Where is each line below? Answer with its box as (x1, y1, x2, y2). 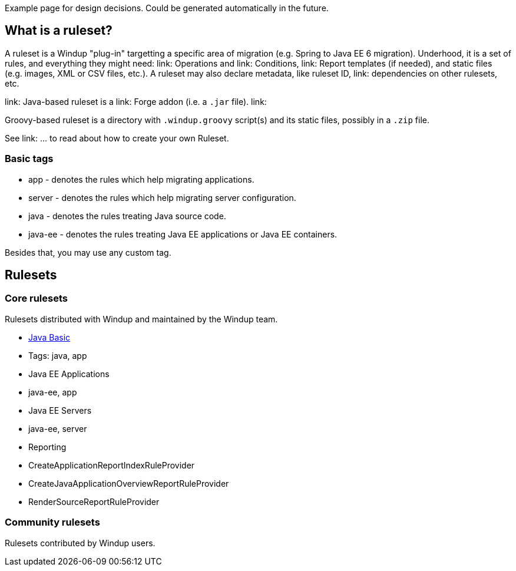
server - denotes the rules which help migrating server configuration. (28, 192, 296, 203)
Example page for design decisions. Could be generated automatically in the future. (5, 3, 329, 13)
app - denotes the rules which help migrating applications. (28, 174, 254, 184)
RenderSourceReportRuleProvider (28, 496, 160, 507)
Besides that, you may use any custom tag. (5, 247, 171, 258)
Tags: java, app (28, 350, 87, 361)
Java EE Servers (28, 405, 92, 415)
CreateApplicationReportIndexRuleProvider (28, 460, 195, 470)
